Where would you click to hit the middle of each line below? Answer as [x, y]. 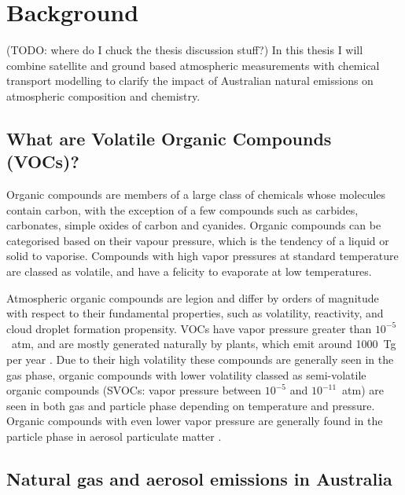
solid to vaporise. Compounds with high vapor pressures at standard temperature [202, 256]
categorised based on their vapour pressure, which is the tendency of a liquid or [198, 240]
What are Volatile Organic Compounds [169, 138]
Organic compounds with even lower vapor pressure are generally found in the [195, 421]
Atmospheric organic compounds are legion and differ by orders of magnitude [193, 297]
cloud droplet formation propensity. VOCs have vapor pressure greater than [189, 328]
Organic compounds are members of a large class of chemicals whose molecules [196, 194]
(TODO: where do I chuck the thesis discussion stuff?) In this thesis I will [185, 50]
